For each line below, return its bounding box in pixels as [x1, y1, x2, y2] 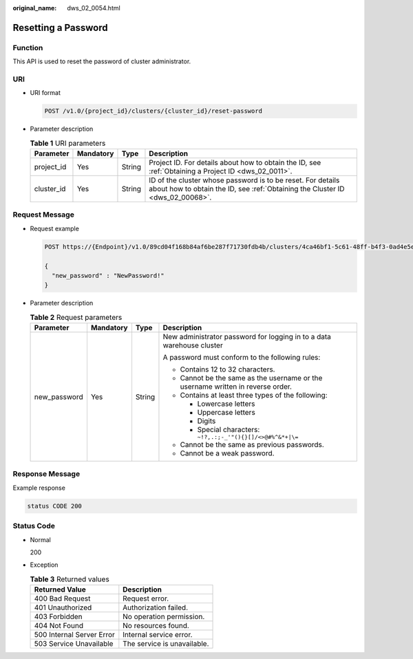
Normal [30, 535, 51, 543]
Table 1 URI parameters [30, 138, 106, 148]
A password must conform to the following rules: [162, 353, 321, 363]
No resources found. [123, 621, 189, 631]
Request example [30, 224, 79, 233]
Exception [30, 561, 59, 569]
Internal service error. [123, 630, 193, 640]
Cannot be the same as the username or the [180, 374, 323, 383]
